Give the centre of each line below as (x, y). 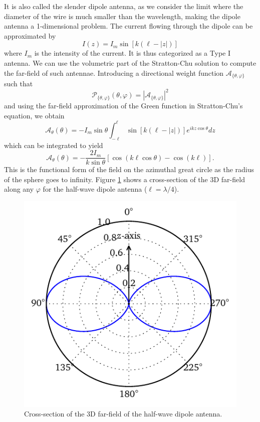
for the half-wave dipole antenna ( (95, 189)
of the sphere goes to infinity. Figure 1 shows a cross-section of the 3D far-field (124, 179)
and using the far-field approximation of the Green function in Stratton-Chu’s (123, 106)
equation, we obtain (34, 115)
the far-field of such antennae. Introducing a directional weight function (114, 73)
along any (19, 189)
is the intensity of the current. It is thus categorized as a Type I (132, 53)
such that (19, 84)
